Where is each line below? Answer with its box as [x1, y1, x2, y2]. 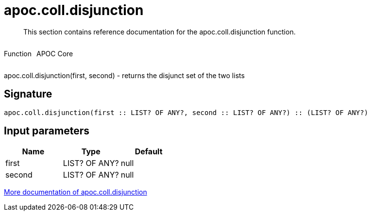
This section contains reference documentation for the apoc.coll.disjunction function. [23, 27, 296, 36]
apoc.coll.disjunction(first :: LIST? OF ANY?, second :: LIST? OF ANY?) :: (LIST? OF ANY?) [4, 108, 369, 116]
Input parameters [4, 125, 90, 137]
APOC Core [36, 49, 73, 58]
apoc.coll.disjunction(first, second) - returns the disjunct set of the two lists [4, 71, 245, 80]
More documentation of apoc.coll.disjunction [4, 188, 147, 197]
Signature [4, 88, 52, 100]
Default [135, 147, 163, 157]
